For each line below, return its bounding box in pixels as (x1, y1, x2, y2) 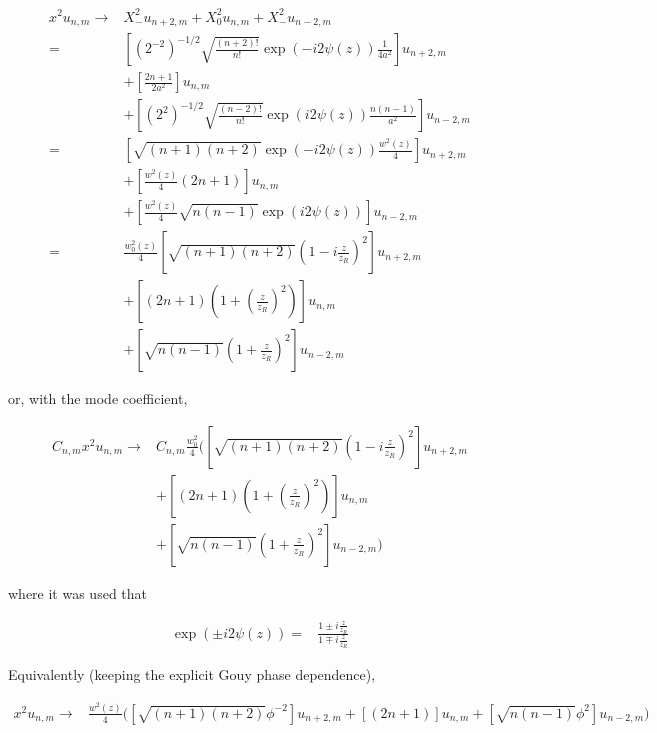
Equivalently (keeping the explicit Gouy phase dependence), (8, 664, 376, 685)
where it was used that (8, 582, 148, 603)
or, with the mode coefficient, (8, 388, 188, 409)
